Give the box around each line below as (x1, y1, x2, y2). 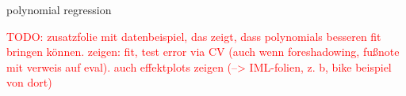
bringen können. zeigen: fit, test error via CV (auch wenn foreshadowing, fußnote (6, 43, 400, 60)
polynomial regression (6, 2, 112, 17)
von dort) (6, 74, 52, 90)
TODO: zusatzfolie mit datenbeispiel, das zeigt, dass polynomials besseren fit (6, 28, 381, 44)
